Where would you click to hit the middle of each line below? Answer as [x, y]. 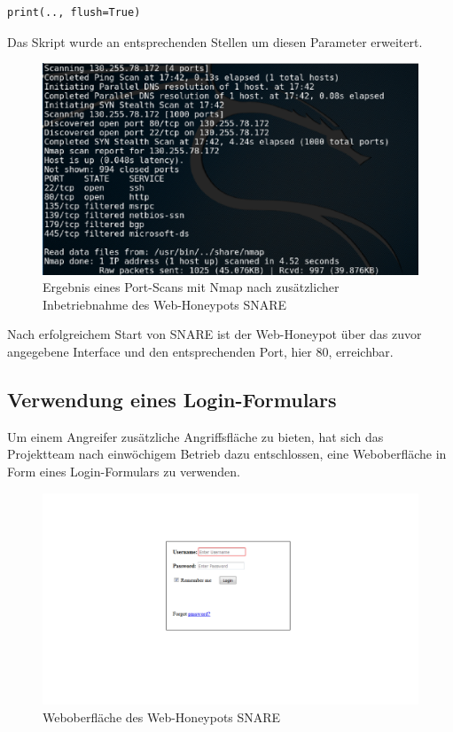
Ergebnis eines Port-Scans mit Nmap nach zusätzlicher [191, 287]
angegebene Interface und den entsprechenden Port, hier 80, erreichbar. [200, 352]
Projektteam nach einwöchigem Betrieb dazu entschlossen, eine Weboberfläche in [227, 454]
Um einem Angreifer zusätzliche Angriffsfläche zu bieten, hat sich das [195, 436]
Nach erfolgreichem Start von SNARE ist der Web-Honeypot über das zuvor [215, 334]
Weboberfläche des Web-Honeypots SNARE [162, 716]
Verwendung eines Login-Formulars [172, 400]
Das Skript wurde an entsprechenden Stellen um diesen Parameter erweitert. [215, 41]
